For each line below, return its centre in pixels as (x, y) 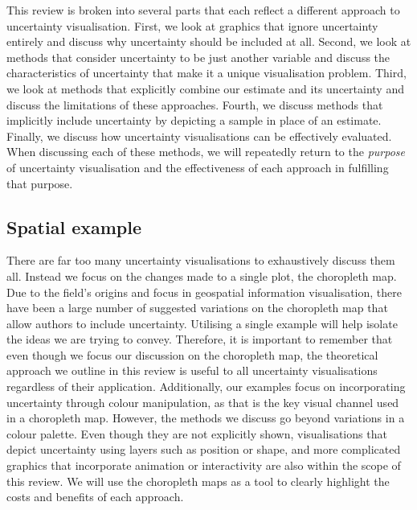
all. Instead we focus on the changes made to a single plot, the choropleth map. (202, 276)
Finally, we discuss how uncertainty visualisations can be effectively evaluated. (199, 136)
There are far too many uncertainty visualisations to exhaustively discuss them (201, 260)
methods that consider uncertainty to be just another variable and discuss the (198, 57)
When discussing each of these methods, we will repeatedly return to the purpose (206, 152)
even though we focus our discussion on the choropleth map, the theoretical (192, 354)
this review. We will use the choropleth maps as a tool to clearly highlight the (198, 481)
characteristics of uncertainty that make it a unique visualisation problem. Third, (206, 73)
